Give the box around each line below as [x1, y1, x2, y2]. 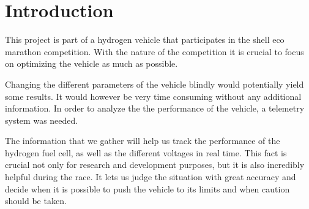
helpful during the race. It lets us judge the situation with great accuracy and [5, 170, 296, 183]
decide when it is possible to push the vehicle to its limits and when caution [5, 182, 290, 195]
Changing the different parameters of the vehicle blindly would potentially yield [5, 77, 304, 90]
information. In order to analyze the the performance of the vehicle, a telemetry [5, 102, 305, 115]
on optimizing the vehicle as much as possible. [5, 57, 178, 70]
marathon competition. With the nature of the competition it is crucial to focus [5, 45, 304, 58]
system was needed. [5, 113, 78, 126]
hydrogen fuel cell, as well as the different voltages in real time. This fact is [5, 146, 287, 159]
